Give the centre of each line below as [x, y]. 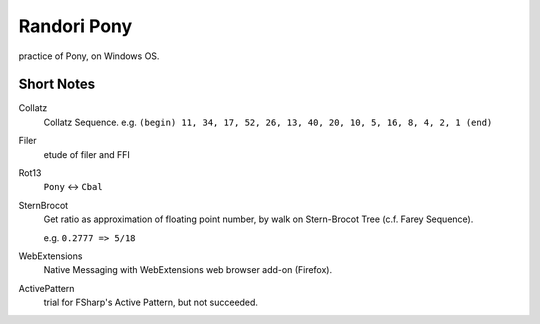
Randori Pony [75, 26]
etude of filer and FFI [86, 154]
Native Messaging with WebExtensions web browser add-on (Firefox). [188, 270]
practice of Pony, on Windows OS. [89, 56]
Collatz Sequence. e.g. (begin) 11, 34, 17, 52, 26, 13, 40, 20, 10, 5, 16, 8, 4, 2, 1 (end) [268, 122]
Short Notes [56, 84]
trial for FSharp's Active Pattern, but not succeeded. [151, 302]
